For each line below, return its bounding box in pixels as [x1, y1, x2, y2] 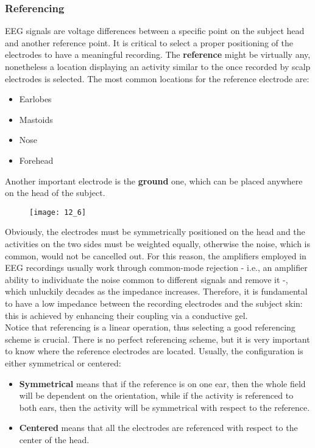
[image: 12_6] [29, 208, 87, 217]
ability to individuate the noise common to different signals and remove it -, [5, 273, 288, 285]
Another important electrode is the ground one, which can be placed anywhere [5, 174, 303, 187]
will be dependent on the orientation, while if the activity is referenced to [19, 389, 294, 402]
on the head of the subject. [5, 186, 105, 199]
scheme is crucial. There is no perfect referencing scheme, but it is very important [5, 332, 310, 345]
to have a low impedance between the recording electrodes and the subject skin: [5, 296, 303, 309]
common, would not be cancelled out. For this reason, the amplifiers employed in [5, 249, 306, 262]
